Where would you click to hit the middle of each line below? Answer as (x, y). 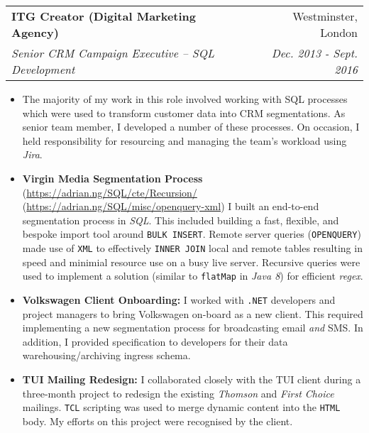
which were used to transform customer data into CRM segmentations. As (184, 113)
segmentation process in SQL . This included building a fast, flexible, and (181, 220)
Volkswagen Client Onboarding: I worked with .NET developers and (179, 299)
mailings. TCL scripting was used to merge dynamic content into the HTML (181, 407)
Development (43, 69)
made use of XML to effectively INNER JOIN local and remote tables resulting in (192, 248)
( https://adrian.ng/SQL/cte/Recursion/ (110, 192)
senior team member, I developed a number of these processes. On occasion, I (191, 127)
